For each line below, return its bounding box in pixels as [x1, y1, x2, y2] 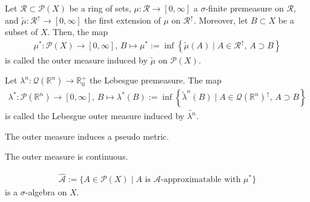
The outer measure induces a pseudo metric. [5, 129, 169, 142]
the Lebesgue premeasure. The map [90, 74, 222, 86]
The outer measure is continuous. [5, 150, 128, 163]
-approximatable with [160, 175, 241, 184]
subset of [5, 25, 38, 38]
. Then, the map [47, 25, 108, 38]
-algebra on [25, 186, 67, 198]
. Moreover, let [193, 13, 248, 26]
